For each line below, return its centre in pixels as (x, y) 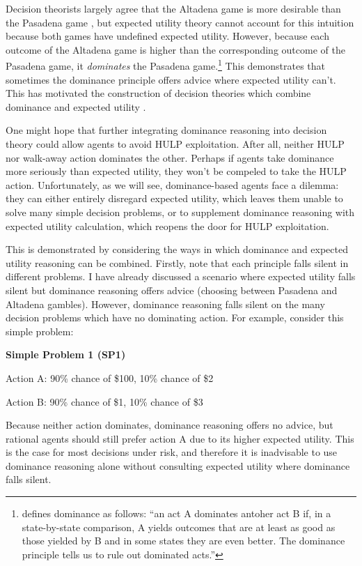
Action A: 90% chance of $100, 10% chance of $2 (110, 377)
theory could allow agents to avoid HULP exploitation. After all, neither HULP (175, 144)
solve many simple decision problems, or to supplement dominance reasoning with (180, 212)
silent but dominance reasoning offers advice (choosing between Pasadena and (172, 290)
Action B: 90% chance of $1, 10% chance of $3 (104, 401)
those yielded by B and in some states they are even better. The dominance (183, 541)
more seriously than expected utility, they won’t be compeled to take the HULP (176, 171)
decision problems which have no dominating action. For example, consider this (175, 318)
